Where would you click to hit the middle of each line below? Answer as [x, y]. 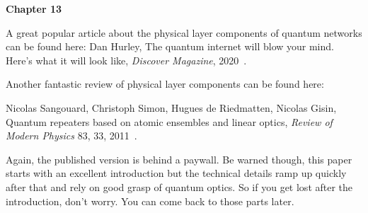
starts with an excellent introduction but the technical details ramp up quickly [176, 173]
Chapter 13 [34, 8]
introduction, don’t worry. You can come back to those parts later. [150, 201]
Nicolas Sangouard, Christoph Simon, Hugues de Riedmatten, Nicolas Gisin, [171, 107]
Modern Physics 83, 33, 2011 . [71, 136]
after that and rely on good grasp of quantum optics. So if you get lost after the [179, 186]
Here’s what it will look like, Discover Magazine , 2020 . [126, 60]
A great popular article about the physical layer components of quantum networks [184, 32]
